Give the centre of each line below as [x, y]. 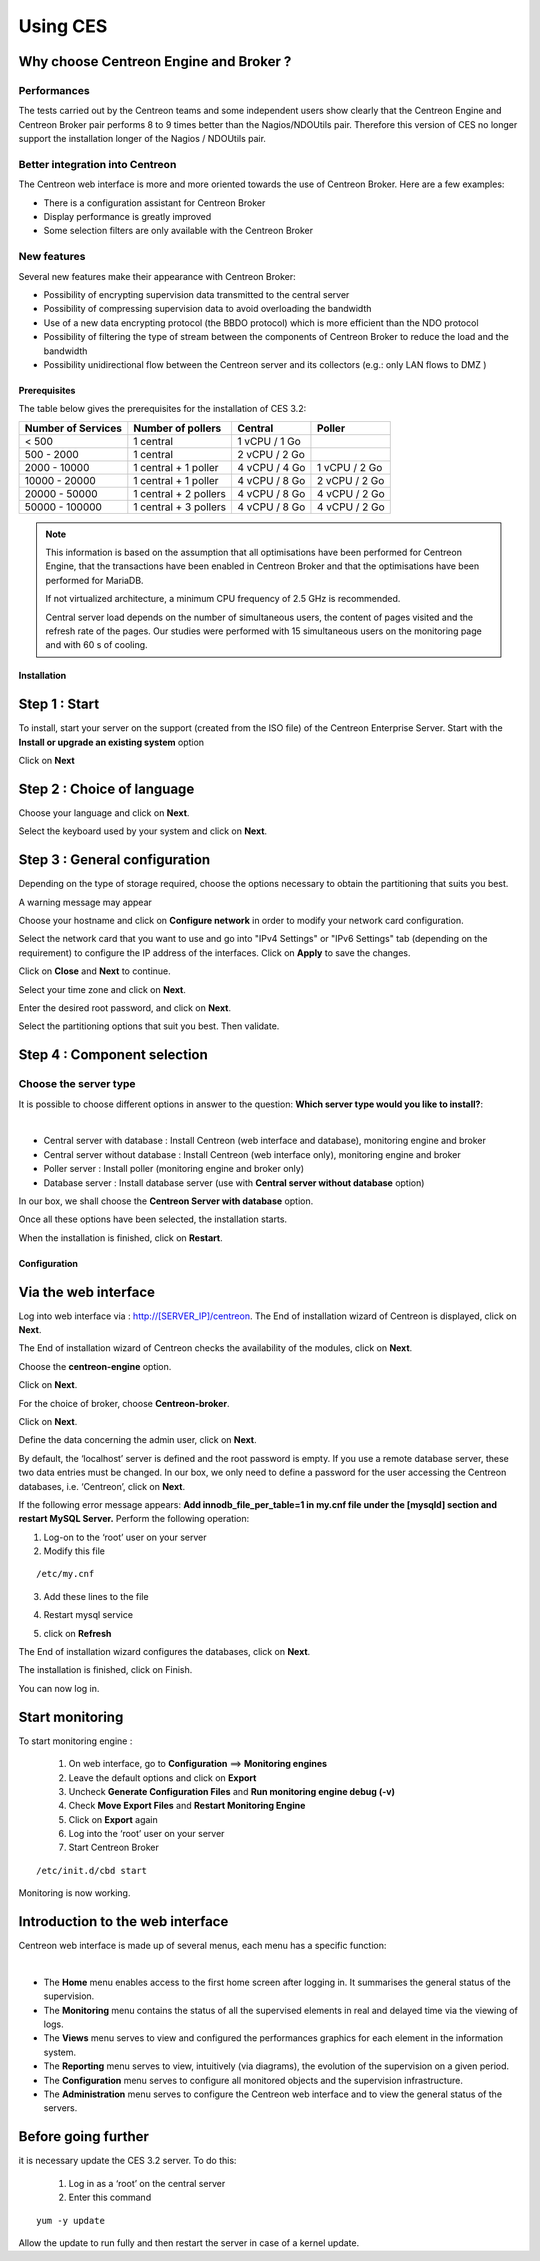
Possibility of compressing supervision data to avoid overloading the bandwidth [207, 309]
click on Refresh [77, 1633]
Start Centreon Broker [113, 1847]
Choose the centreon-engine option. [95, 1366]
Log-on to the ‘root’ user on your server [125, 1537]
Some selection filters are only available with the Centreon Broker [178, 231]
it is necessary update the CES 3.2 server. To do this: [127, 2161]
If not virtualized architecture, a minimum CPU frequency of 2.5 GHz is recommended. [223, 599]
